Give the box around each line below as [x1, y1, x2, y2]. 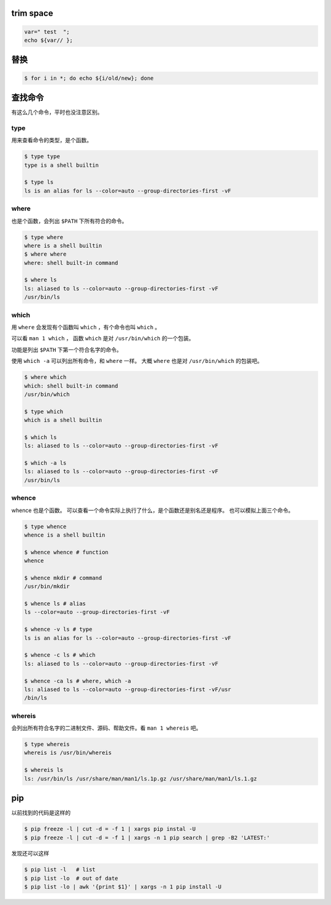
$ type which [24, 408, 64, 415]
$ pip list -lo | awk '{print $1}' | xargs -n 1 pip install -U [24, 884, 222, 890]
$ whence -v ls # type [24, 626, 93, 633]
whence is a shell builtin [24, 531, 105, 538]
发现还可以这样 [11, 850, 49, 857]
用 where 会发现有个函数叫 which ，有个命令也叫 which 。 [11, 323, 161, 330]
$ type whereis [24, 741, 70, 748]
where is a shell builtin [24, 242, 102, 249]
